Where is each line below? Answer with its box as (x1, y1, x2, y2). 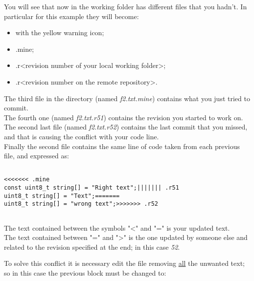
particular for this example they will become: (4, 11, 139, 21)
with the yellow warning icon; (15, 27, 104, 38)
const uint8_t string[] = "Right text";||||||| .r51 (4, 184, 179, 192)
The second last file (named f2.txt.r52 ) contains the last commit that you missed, (4, 122, 248, 132)
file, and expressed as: (4, 151, 69, 161)
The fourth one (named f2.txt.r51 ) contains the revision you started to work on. (4, 112, 243, 122)
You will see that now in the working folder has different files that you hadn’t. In (4, 1, 247, 11)
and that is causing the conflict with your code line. (4, 131, 159, 141)
